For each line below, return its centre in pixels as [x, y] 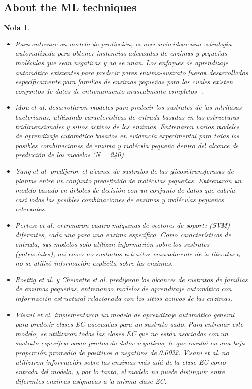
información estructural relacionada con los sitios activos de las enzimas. [124, 298]
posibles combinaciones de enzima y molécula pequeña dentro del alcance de [127, 145]
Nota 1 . [17, 27]
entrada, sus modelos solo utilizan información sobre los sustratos [112, 244]
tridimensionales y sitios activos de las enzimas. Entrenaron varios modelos [127, 126]
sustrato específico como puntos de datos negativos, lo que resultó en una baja [130, 343]
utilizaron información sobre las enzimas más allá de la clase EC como [120, 362]
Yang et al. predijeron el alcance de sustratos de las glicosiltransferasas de [124, 171]
